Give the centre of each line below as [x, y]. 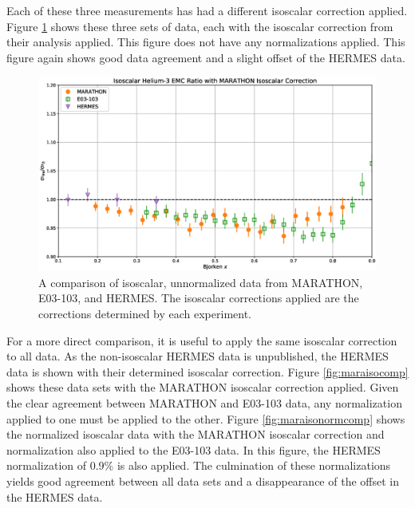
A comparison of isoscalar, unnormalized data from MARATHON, [201, 282]
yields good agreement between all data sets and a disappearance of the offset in [203, 480]
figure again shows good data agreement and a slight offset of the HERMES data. [206, 57]
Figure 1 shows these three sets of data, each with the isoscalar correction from [200, 26]
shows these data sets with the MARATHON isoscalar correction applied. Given [203, 387]
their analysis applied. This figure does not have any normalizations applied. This [206, 42]
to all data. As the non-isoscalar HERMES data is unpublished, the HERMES [198, 356]
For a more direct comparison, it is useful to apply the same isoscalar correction [202, 340]
